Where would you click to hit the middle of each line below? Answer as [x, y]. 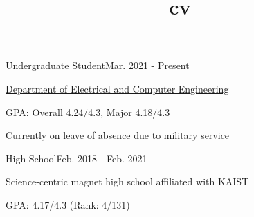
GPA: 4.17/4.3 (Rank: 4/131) [68, 204]
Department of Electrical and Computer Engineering [117, 88]
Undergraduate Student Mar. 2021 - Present [98, 65]
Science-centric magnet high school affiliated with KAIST [127, 181]
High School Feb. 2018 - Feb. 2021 [76, 158]
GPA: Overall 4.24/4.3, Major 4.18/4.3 [88, 112]
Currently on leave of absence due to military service [118, 135]
